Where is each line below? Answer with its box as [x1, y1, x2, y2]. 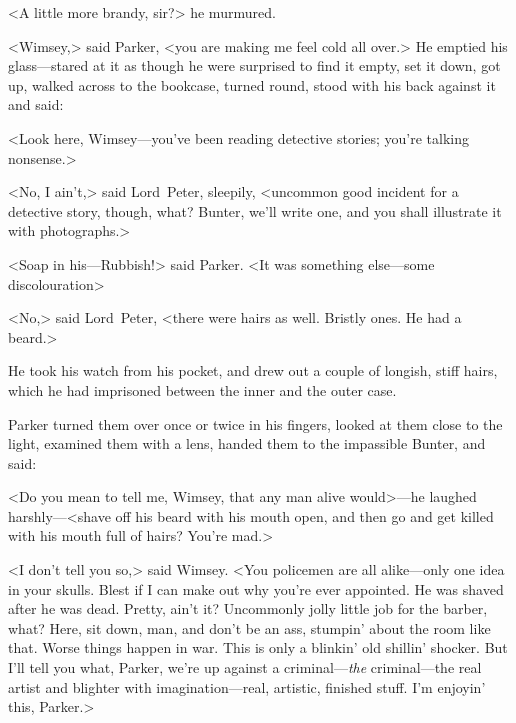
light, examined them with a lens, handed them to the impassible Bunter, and [8, 433, 486, 454]
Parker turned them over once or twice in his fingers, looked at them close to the [8, 413, 503, 434]
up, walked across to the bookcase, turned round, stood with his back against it [8, 74, 496, 95]
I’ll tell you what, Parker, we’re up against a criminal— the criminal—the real [8, 657, 482, 678]
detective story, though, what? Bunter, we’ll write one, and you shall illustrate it [8, 200, 502, 221]
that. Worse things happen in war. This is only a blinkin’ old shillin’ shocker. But [8, 637, 508, 658]
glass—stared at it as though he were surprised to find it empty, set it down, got [8, 55, 501, 76]
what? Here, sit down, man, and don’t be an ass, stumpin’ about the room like [8, 617, 491, 638]
